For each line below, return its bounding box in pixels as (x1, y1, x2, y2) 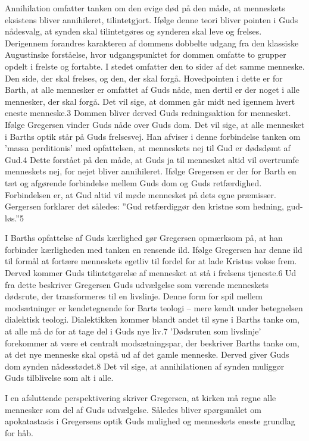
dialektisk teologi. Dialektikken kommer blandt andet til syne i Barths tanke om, (5, 313, 299, 326)
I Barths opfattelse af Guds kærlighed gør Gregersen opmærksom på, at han (5, 232, 283, 244)
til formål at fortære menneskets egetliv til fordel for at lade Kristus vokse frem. (5, 255, 297, 267)
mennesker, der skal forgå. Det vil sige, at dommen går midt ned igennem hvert (5, 95, 295, 107)
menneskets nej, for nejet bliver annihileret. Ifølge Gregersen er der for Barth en (5, 165, 296, 177)
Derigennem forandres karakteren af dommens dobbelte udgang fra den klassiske (5, 36, 299, 49)
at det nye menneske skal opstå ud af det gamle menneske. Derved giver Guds (5, 348, 289, 361)
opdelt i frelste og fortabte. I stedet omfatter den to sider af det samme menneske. (5, 60, 305, 72)
